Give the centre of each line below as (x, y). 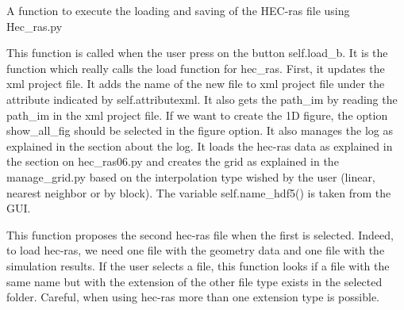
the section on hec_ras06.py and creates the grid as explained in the (173, 161)
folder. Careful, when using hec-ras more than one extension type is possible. (193, 297)
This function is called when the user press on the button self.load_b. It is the (197, 53)
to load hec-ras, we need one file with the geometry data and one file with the (196, 250)
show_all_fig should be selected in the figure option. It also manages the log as (200, 130)
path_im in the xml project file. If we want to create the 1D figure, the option (197, 115)
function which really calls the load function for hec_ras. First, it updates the (196, 68)
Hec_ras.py (35, 26)
